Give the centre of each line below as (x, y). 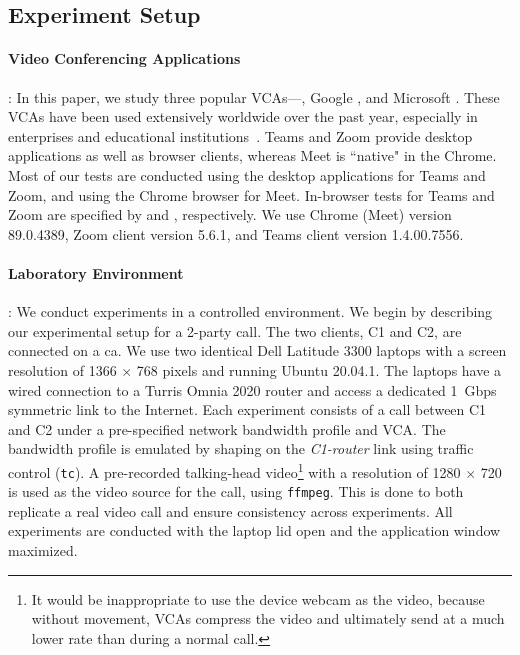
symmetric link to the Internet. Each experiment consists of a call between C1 (247, 409)
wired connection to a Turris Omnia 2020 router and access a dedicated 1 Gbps (252, 389)
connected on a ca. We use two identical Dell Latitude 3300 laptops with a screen (257, 350)
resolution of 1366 (62, 369)
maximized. (43, 550)
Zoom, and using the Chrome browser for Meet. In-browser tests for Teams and (251, 194)
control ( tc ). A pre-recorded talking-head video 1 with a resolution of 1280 (234, 470)
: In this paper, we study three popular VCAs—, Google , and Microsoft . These (254, 96)
